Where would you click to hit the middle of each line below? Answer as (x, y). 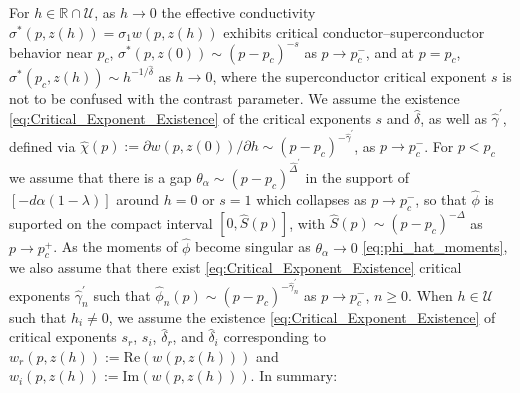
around (138, 199)
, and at (390, 51)
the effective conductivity (238, 12)
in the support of (357, 176)
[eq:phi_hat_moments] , (435, 246)
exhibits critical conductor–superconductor (354, 31)
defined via (42, 145)
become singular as (253, 246)
